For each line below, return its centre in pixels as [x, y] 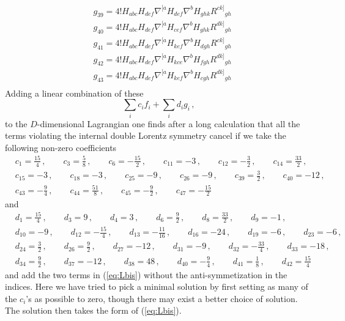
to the [16, 123]
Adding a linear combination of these [74, 93]
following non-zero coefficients [61, 147]
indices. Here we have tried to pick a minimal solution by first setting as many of [157, 286]
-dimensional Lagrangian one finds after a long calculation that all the [169, 123]
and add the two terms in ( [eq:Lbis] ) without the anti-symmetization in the [146, 274]
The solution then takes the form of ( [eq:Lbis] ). [93, 310]
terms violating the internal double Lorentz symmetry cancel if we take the [146, 135]
